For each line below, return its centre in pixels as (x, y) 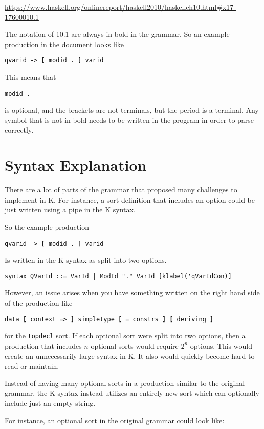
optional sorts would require (135, 345)
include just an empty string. (50, 403)
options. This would (221, 345)
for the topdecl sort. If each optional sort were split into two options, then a (125, 336)
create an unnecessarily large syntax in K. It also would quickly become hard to (130, 356)
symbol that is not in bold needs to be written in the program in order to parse (129, 120)
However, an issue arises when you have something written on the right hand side (132, 293)
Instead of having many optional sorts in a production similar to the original (125, 383)
